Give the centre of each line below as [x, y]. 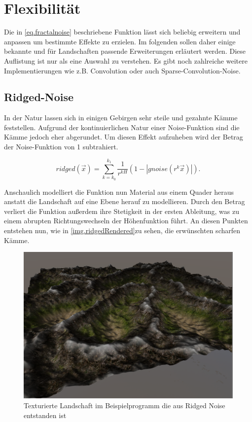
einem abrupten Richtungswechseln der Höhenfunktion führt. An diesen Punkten [126, 221]
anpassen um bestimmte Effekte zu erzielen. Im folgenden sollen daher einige [120, 41]
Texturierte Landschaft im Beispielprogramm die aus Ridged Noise [125, 405]
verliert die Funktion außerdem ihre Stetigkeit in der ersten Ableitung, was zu [122, 211]
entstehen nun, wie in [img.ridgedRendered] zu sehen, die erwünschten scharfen [122, 230]
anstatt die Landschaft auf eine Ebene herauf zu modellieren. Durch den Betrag [125, 201]
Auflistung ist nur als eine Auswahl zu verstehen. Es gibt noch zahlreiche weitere [126, 60]
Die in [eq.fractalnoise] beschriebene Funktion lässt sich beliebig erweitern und [122, 32]
